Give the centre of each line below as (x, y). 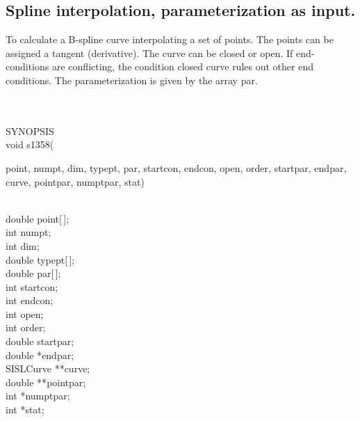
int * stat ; (25, 410)
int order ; (26, 327)
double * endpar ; (40, 355)
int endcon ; (30, 300)
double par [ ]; (33, 273)
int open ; (25, 313)
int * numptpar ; (38, 396)
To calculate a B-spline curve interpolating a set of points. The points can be (170, 39)
